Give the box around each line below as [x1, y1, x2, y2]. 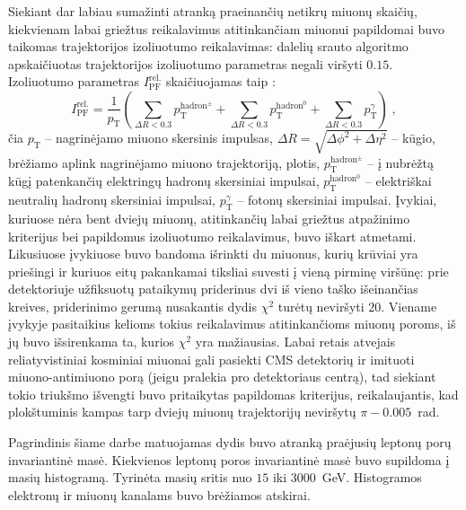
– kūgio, [391, 128, 435, 147]
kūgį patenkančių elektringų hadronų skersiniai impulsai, [8, 171, 320, 190]
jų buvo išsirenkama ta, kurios [8, 332, 175, 351]
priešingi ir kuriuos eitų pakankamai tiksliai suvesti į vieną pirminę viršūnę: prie [8, 261, 449, 280]
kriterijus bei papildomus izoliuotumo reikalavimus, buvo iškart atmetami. [8, 226, 417, 245]
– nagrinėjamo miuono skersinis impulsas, [45, 128, 273, 147]
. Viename [381, 296, 437, 315]
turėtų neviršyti [277, 296, 365, 315]
